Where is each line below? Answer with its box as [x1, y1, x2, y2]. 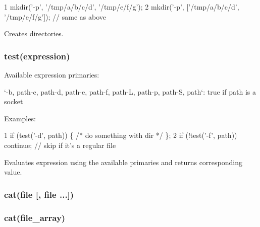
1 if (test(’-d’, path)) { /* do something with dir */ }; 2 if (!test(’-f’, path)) [4, 130, 237, 140]
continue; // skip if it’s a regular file [4, 139, 116, 150]
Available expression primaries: [4, 69, 99, 80]
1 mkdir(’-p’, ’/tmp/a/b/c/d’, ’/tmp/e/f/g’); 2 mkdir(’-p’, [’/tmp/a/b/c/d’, [4, 2, 239, 12]
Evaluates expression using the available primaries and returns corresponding [4, 157, 242, 167]
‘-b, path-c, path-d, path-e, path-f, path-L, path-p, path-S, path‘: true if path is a [4, 86, 256, 97]
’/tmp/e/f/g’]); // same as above [4, 11, 106, 22]
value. [4, 167, 22, 177]
